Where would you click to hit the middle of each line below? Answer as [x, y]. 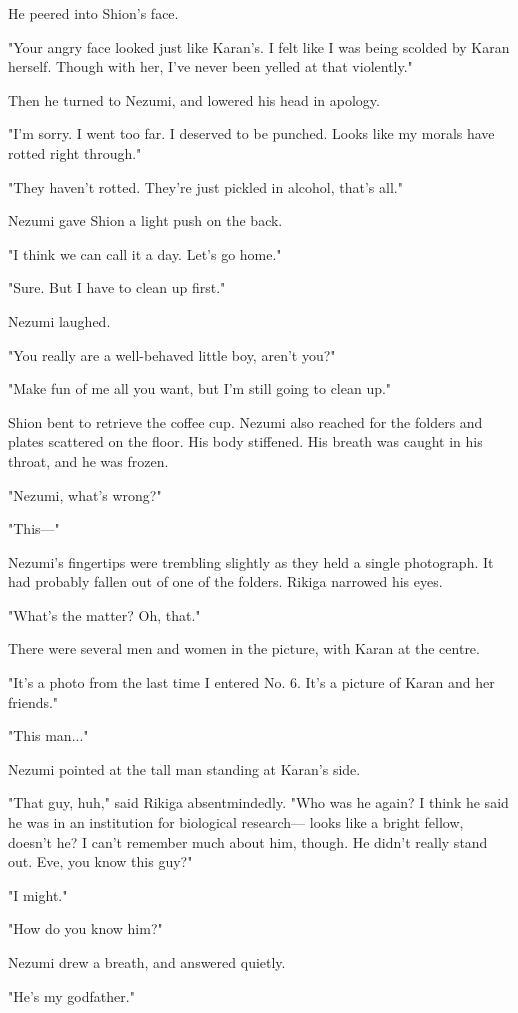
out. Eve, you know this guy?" [100, 861]
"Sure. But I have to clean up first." [117, 287]
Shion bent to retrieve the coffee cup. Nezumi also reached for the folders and [245, 421]
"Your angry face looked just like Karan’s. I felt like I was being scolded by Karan [259, 46]
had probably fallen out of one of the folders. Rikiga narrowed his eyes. [225, 581]
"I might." [38, 894]
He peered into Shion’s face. [93, 13]
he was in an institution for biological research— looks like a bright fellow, [236, 822]
